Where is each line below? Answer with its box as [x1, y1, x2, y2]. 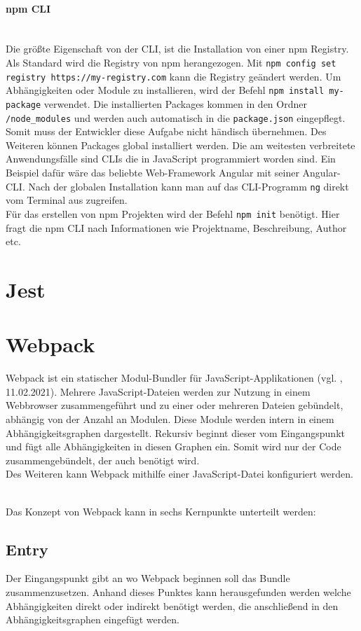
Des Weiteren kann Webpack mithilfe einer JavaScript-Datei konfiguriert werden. [6, 466, 353, 481]
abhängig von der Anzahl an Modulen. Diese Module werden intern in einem [6, 412, 334, 427]
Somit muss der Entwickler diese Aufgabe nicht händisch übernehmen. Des [6, 124, 327, 139]
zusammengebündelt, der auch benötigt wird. [6, 452, 200, 467]
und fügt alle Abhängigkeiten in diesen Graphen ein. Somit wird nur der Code [6, 439, 341, 454]
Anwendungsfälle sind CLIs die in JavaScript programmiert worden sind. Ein [6, 151, 336, 166]
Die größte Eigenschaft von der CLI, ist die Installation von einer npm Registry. [6, 41, 349, 56]
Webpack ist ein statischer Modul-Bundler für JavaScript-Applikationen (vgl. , [6, 370, 343, 385]
